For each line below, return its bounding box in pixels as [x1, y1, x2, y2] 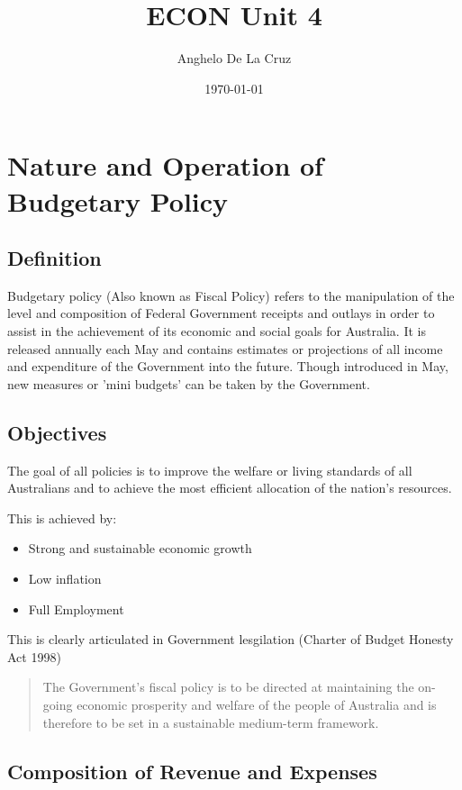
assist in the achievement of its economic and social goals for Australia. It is [7, 322, 426, 341]
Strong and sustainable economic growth [28, 539, 252, 558]
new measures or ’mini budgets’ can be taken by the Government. [7, 374, 370, 393]
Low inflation [28, 569, 102, 588]
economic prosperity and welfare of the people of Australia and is [77, 695, 437, 713]
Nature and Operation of [7, 147, 323, 184]
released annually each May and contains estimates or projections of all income [7, 339, 443, 358]
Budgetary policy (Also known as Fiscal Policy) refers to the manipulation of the [7, 286, 455, 304]
